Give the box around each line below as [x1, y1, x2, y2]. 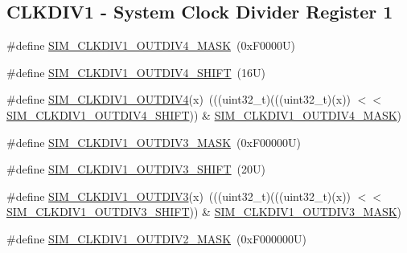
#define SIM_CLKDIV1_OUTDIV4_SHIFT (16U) [6, 63, 266, 80]
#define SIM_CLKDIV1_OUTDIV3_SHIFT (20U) [6, 161, 266, 178]
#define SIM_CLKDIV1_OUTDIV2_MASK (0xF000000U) [6, 230, 306, 247]
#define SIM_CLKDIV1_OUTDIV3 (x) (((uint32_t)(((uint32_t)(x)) [6, 187, 351, 204]
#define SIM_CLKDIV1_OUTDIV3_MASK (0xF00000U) [6, 133, 301, 150]
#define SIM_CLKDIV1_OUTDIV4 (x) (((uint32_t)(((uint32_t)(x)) [6, 91, 351, 108]
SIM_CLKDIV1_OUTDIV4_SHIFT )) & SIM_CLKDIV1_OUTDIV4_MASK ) [6, 106, 402, 123]
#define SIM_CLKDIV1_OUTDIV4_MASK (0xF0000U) [6, 37, 295, 54]
